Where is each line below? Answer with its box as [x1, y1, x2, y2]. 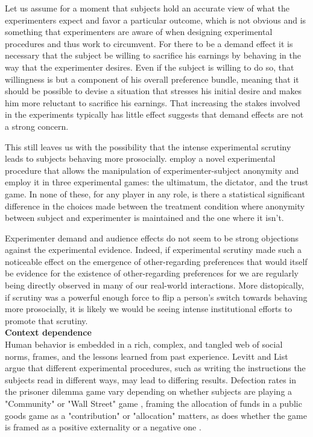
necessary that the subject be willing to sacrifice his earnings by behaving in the [5, 49, 301, 62]
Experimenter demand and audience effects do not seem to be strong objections [5, 231, 299, 244]
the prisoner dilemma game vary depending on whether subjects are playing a [5, 385, 292, 398]
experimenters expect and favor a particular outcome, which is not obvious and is [5, 13, 306, 26]
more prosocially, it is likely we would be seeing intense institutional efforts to [5, 302, 292, 315]
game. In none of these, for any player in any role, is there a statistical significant [5, 187, 305, 200]
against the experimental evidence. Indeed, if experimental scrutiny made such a [5, 243, 302, 256]
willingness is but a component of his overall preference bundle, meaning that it [5, 72, 299, 85]
